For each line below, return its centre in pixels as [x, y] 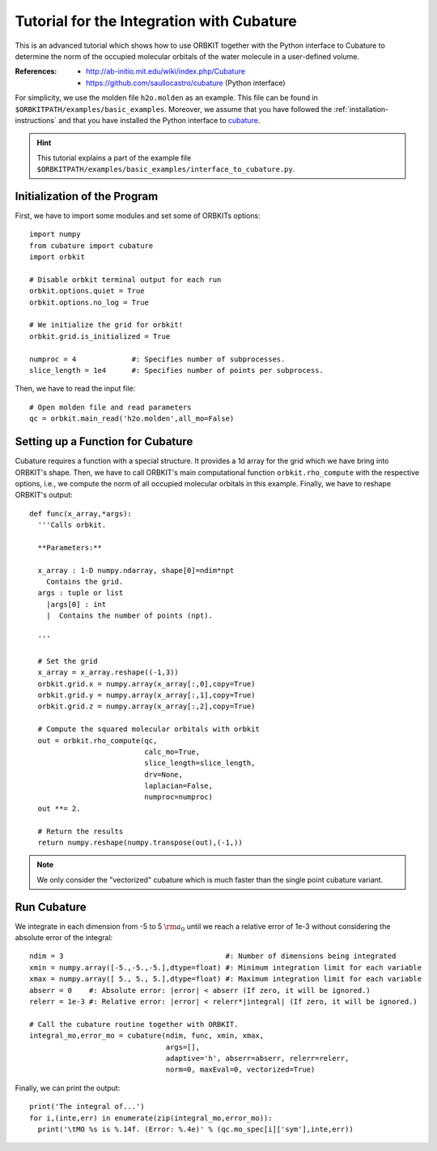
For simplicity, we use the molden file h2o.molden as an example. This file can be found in [167, 98]
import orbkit [57, 257]
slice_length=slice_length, [200, 763]
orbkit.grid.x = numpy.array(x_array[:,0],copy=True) [146, 684]
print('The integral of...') [87, 1107]
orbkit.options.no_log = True [89, 302]
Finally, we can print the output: [68, 1088]
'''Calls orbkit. [72, 525]
